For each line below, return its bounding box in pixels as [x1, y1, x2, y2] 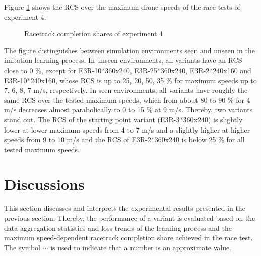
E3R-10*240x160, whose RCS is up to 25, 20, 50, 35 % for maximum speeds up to [4, 75, 257, 85]
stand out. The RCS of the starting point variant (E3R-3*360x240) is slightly [4, 114, 243, 124]
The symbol [4, 242, 41, 252]
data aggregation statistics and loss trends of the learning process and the [4, 222, 232, 233]
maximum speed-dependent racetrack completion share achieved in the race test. [4, 232, 253, 243]
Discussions [4, 173, 85, 194]
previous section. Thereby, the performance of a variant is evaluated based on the [4, 213, 255, 223]
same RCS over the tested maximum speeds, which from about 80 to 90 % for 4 [4, 94, 250, 105]
